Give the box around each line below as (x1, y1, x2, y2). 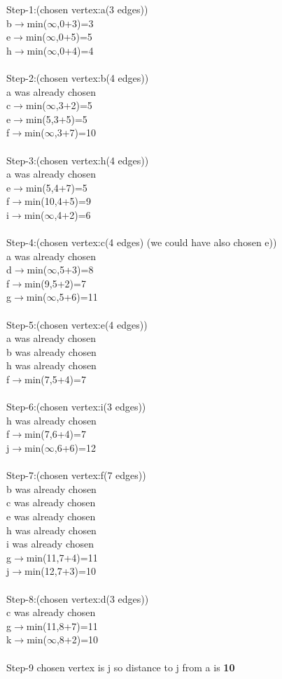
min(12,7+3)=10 (24, 564, 96, 578)
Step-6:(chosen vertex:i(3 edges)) (6, 399, 146, 414)
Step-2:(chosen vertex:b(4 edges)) (6, 70, 149, 85)
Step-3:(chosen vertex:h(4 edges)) (6, 152, 149, 167)
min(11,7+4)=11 (26, 550, 98, 564)
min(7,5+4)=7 (24, 372, 86, 387)
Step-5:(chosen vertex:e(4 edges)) (6, 317, 148, 331)
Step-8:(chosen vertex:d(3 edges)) (6, 591, 149, 606)
